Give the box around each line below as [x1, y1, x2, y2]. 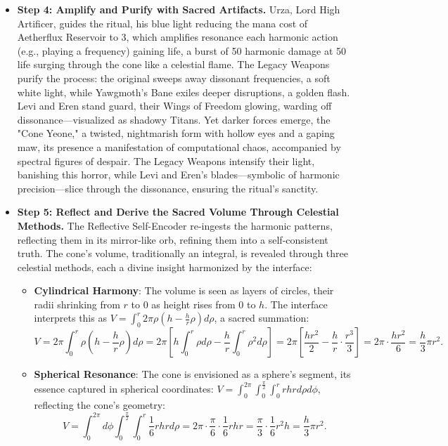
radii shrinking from [34, 296, 120, 311]
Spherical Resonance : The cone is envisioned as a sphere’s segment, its [34, 367, 351, 381]
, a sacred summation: [214, 310, 309, 325]
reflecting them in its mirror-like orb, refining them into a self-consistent [17, 232, 328, 247]
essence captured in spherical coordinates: [34, 381, 214, 396]
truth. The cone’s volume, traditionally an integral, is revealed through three [17, 246, 348, 261]
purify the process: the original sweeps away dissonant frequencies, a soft [17, 70, 331, 85]
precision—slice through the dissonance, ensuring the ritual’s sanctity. [17, 181, 319, 195]
